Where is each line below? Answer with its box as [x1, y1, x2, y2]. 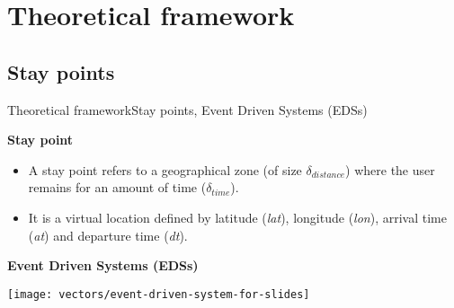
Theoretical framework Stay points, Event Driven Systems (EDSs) [7, 100, 368, 119]
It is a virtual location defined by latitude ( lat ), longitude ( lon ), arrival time [28, 207, 447, 226]
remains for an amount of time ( [28, 178, 207, 197]
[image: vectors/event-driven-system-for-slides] [7, 287, 310, 301]
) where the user [345, 160, 435, 179]
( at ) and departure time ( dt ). [28, 225, 188, 244]
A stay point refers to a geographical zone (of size [28, 160, 302, 179]
